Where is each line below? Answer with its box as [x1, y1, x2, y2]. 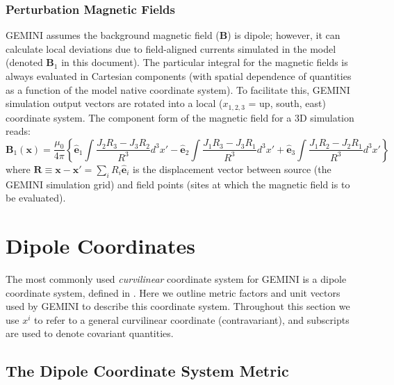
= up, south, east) [248, 96, 326, 110]
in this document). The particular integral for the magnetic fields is [61, 55, 348, 69]
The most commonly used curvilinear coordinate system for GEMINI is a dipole [6, 271, 347, 286]
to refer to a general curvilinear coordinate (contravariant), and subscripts [34, 312, 350, 327]
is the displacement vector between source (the [133, 161, 331, 176]
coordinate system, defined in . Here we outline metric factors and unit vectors [6, 285, 340, 300]
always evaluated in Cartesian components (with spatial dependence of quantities [6, 69, 352, 83]
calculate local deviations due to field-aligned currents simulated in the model [6, 41, 336, 56]
